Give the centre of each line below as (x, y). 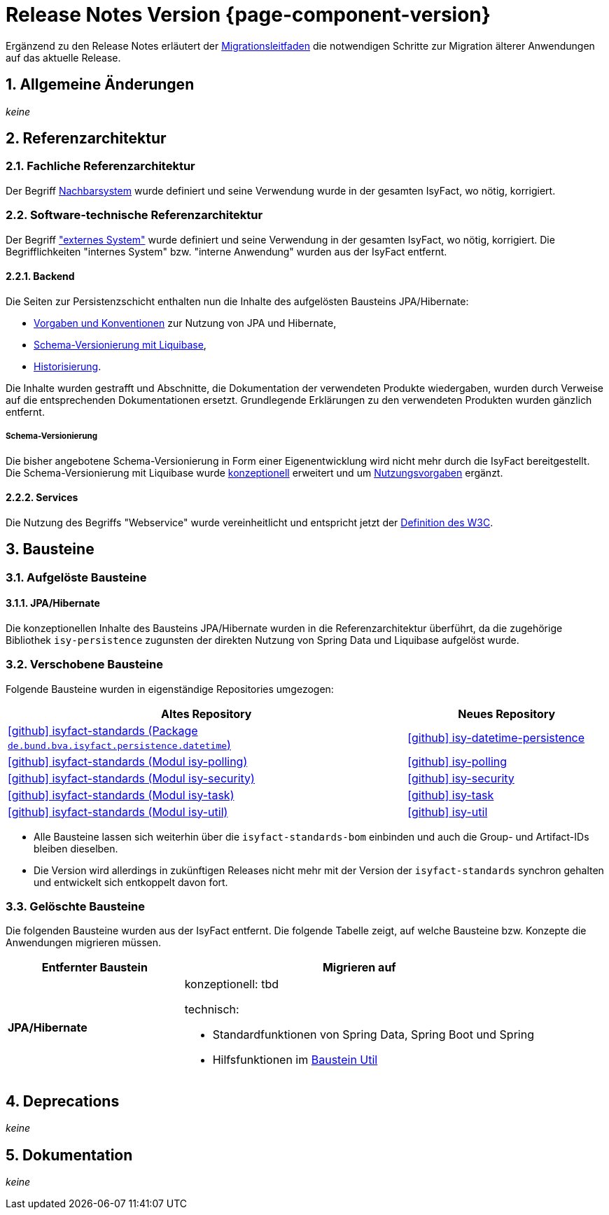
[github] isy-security (461, 778)
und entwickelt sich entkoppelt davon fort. (131, 882)
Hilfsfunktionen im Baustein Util (295, 1060)
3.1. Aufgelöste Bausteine (76, 577)
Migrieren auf (359, 968)
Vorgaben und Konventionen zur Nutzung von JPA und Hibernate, (185, 323)
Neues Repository (507, 714)
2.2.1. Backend (40, 276)
